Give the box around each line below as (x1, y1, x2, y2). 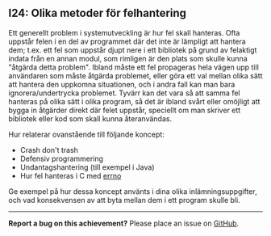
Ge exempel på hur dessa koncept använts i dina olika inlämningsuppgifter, (8, 186, 257, 196)
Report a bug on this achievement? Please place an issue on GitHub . (8, 218, 240, 228)
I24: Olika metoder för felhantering (8, 6, 187, 20)
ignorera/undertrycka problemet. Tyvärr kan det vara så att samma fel (8, 88, 240, 98)
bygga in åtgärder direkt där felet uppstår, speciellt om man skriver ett (8, 105, 241, 115)
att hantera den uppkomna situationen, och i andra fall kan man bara (8, 79, 236, 89)
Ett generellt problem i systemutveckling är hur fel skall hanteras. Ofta (8, 27, 240, 37)
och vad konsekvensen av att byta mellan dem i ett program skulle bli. (8, 195, 240, 204)
